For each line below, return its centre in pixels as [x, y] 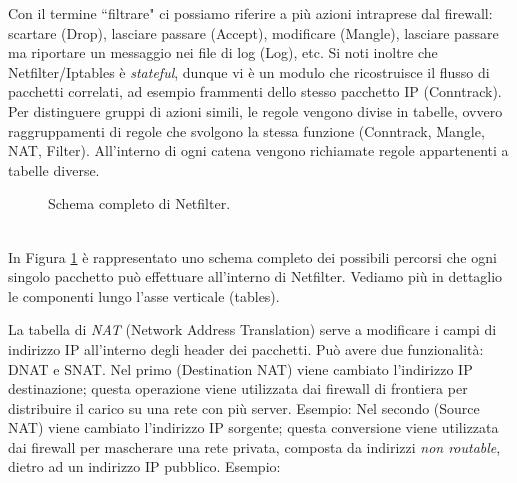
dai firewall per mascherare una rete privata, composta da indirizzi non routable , [254, 446]
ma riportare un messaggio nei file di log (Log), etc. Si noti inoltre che [223, 52]
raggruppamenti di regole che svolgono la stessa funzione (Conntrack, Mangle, [246, 130]
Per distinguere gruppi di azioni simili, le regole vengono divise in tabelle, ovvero [255, 110]
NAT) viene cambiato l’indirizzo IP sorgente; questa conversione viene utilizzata [253, 427]
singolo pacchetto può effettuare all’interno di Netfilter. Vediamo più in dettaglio [255, 276]
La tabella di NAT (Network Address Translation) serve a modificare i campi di [252, 329]
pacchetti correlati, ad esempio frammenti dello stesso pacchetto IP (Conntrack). [255, 91]
